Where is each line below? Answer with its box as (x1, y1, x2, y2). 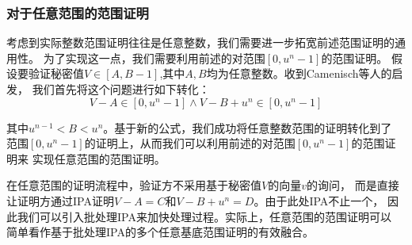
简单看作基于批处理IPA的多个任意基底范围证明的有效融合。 (6, 224, 314, 240)
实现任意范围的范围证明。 (32, 150, 166, 167)
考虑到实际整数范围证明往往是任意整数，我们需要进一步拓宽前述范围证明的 (6, 34, 395, 51)
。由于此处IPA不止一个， (254, 192, 384, 209)
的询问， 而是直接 (306, 177, 399, 193)
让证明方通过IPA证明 (6, 192, 114, 209)
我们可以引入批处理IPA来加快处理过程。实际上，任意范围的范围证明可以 (17, 208, 391, 224)
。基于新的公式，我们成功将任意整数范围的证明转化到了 (103, 119, 392, 136)
